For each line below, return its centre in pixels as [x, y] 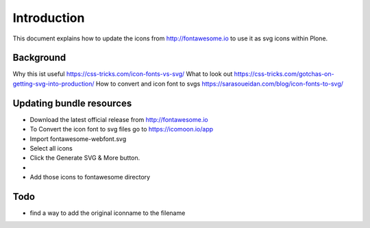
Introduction [49, 18]
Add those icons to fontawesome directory [90, 177]
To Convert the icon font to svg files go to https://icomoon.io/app [122, 129]
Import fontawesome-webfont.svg [78, 139]
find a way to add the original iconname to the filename [108, 213]
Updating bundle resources [72, 103]
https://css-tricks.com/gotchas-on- [284, 74]
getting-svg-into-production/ [54, 84]
